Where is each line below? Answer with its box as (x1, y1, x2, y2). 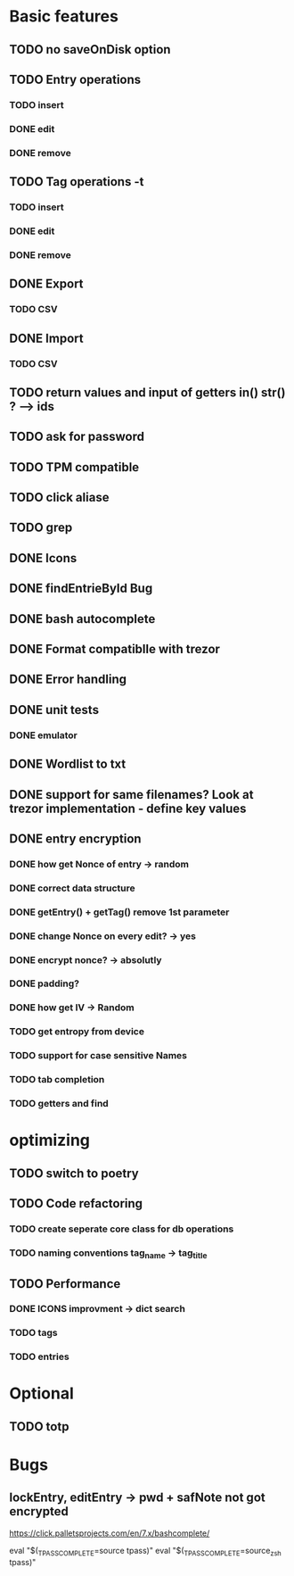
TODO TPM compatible (9, 460, 140, 475)
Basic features (9, 6, 118, 27)
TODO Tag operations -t (9, 174, 144, 189)
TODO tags (9, 1327, 58, 1340)
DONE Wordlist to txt (9, 757, 127, 772)
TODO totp (9, 1419, 69, 1434)
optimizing (9, 1131, 91, 1150)
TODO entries (9, 1350, 69, 1363)
